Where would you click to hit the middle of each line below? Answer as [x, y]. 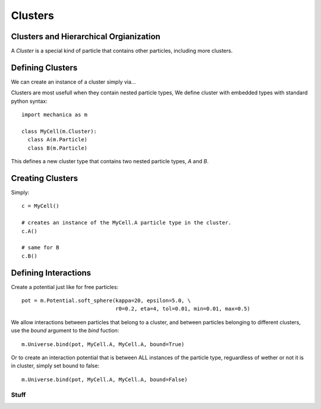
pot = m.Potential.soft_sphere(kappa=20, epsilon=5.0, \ [106, 301]
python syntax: [29, 101]
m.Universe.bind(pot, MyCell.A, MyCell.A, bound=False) [105, 379]
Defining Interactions [51, 273]
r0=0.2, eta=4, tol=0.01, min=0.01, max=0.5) [183, 309]
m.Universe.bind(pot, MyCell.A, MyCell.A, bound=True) [103, 344]
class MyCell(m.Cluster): [59, 131]
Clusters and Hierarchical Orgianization [86, 37]
